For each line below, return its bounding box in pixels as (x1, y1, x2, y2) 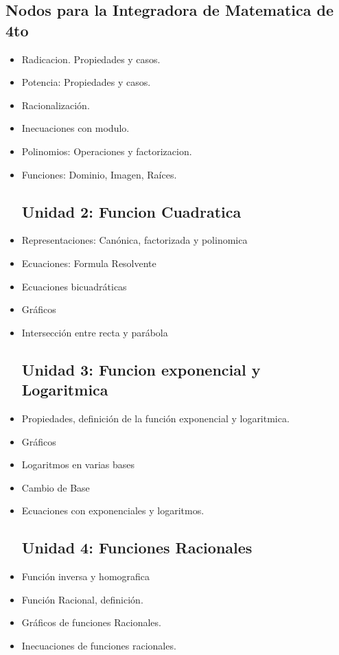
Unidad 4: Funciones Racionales (21, 537, 253, 558)
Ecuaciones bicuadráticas (21, 279, 127, 293)
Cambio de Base (21, 480, 90, 494)
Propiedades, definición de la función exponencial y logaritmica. (21, 411, 290, 425)
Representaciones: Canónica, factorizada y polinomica (21, 233, 248, 247)
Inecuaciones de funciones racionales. (21, 638, 176, 652)
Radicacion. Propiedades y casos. (21, 51, 161, 66)
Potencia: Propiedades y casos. (21, 75, 151, 89)
